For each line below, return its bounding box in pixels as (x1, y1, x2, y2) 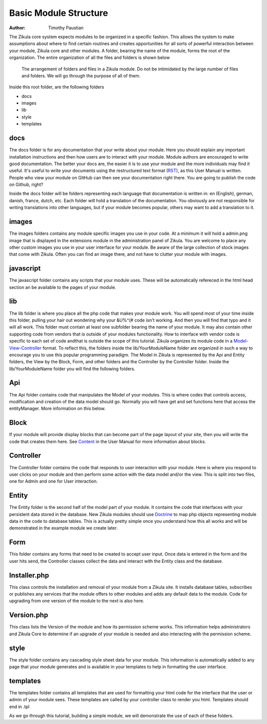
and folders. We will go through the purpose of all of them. (21, 72, 141, 79)
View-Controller (9, 345, 42, 351)
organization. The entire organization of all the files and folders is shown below (9, 55, 170, 60)
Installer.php (9, 571, 49, 579)
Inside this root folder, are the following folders (9, 84, 104, 90)
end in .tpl (9, 704, 30, 710)
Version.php (9, 611, 48, 619)
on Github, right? (9, 181, 44, 188)
